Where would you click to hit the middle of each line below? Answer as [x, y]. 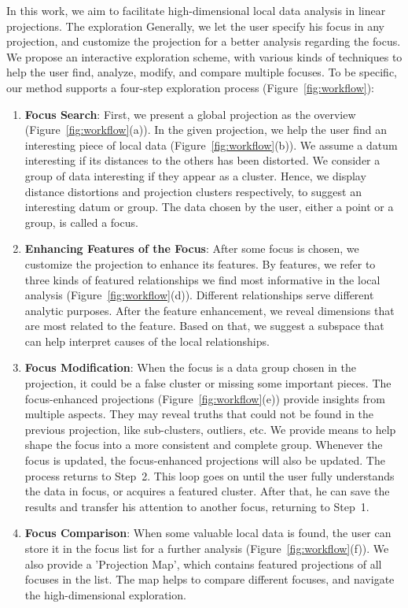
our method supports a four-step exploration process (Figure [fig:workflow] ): [190, 87]
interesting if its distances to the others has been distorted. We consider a [202, 160]
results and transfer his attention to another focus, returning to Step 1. [197, 506]
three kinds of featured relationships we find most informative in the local [202, 279]
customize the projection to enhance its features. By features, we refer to [200, 263]
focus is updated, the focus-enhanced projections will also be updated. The [205, 460]
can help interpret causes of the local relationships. [147, 341]
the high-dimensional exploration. [105, 594]
